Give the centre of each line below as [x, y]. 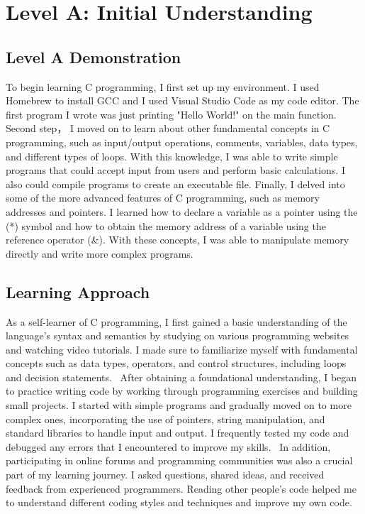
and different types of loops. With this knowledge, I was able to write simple [172, 156]
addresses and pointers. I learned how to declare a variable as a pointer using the [182, 211]
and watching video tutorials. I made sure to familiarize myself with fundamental [182, 349]
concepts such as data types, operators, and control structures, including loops [176, 363]
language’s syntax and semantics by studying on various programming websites [178, 335]
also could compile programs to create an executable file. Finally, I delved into [175, 184]
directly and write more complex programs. [100, 253]
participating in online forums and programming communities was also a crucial [179, 460]
